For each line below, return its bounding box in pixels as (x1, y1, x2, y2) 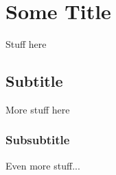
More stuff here (5, 102, 70, 116)
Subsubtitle (5, 131, 70, 148)
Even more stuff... (5, 158, 80, 172)
